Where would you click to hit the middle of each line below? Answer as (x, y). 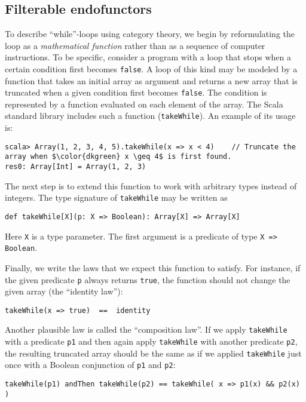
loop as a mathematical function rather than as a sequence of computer (135, 45)
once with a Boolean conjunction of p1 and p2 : (90, 365)
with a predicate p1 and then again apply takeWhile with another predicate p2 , (151, 341)
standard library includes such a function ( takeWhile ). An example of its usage (150, 116)
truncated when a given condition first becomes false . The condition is (136, 92)
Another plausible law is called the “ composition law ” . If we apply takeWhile (146, 329)
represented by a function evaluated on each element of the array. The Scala (144, 104)
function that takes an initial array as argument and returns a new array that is (151, 80)
